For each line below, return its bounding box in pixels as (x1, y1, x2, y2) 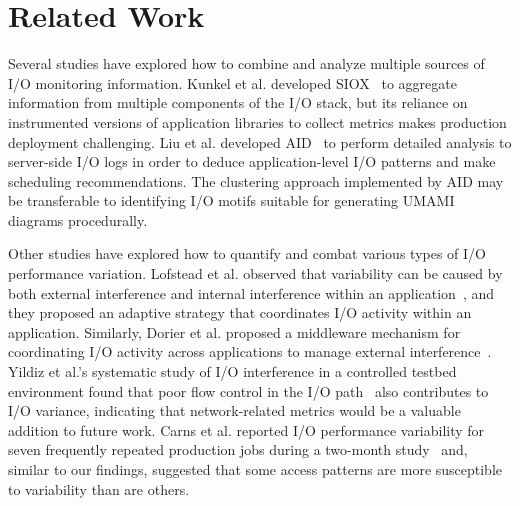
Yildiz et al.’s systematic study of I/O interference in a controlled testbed (8, 361, 457, 382)
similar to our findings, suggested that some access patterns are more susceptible (8, 459, 503, 479)
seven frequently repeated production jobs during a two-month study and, (8, 439, 468, 460)
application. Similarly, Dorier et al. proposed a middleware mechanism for (8, 321, 461, 342)
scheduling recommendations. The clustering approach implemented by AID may (8, 170, 504, 191)
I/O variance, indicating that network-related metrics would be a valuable (8, 400, 461, 421)
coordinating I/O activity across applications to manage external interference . (8, 341, 492, 362)
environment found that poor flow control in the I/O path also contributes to (8, 380, 489, 401)
